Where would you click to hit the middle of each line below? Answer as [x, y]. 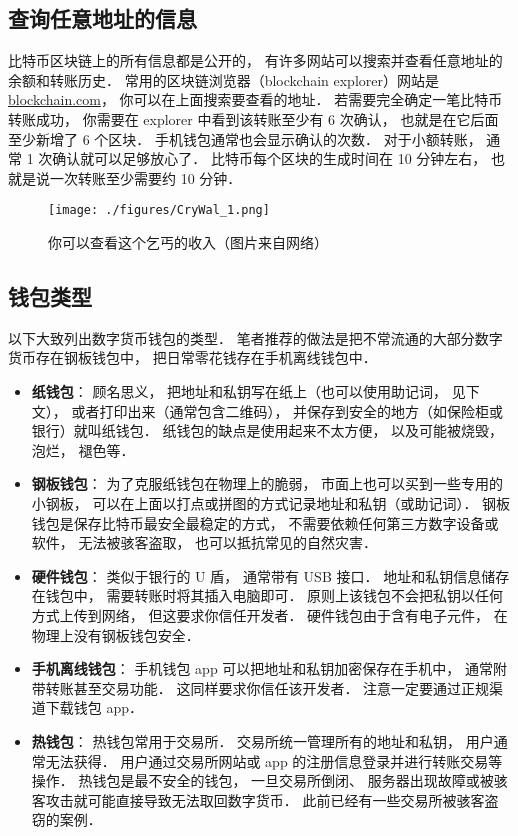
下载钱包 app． [94, 707]
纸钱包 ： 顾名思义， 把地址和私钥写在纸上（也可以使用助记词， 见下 [255, 391]
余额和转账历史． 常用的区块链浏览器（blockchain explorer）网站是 [223, 79]
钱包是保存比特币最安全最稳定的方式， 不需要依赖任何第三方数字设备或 [265, 522]
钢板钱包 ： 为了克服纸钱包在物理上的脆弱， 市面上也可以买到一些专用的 [267, 483]
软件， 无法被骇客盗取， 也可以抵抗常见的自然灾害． [204, 542]
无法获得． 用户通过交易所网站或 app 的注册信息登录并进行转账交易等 [274, 760]
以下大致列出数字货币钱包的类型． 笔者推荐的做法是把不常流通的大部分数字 [255, 337]
